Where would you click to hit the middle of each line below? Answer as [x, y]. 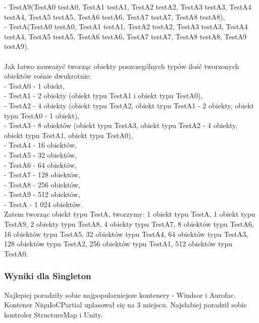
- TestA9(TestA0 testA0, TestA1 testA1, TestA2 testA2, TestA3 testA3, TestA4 [128, 7]
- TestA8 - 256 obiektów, [42, 184]
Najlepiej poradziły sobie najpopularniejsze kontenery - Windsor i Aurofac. [120, 295]
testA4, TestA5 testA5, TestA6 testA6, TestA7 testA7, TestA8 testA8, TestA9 [125, 36]
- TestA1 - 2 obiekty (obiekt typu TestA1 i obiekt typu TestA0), [103, 95]
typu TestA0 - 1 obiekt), [42, 115]
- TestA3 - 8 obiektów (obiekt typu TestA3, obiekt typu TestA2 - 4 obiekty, [121, 125]
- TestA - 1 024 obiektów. [43, 204]
